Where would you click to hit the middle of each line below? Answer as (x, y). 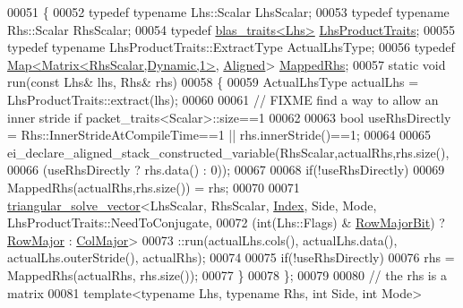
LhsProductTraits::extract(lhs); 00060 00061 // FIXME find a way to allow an (223, 99)
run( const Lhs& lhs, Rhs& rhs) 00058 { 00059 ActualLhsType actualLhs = (213, 82)
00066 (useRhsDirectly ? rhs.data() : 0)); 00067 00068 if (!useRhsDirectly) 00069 (226, 170)
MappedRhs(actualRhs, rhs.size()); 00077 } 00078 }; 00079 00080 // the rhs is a (227, 274)
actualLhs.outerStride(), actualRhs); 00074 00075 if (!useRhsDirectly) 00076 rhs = (231, 257)
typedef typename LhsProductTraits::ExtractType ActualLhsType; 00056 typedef (231, 47)
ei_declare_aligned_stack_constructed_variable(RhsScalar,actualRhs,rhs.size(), (228, 152)
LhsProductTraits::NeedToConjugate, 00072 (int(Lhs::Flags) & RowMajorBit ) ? (226, 222)
